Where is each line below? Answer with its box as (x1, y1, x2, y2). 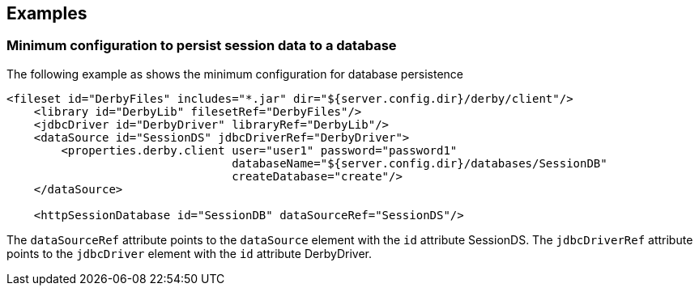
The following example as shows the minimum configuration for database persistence (6, 66, 464, 81)
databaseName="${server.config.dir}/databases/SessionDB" (232, 156, 607, 170)
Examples (6, 3, 87, 23)
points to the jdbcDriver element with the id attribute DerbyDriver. (6, 246, 372, 260)
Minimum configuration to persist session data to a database (6, 37, 397, 54)
